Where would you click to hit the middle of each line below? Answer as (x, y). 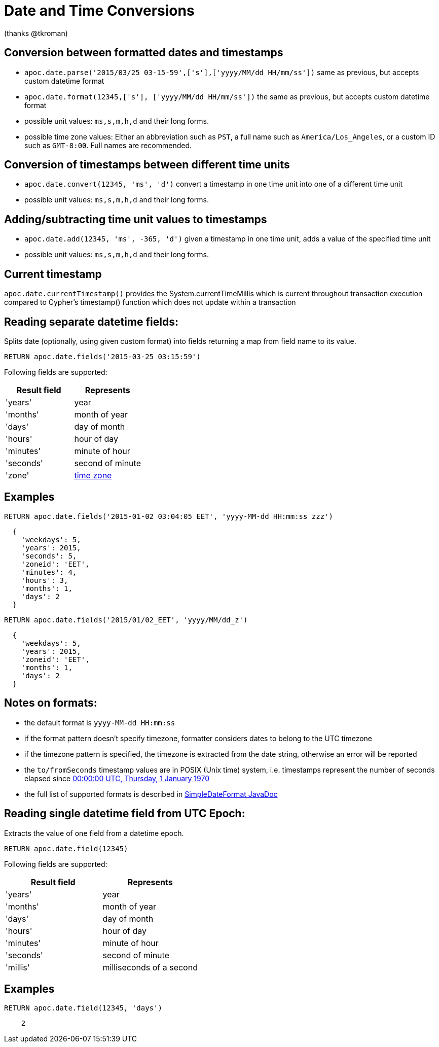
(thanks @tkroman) (36, 33)
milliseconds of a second (150, 967)
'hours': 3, (45, 580)
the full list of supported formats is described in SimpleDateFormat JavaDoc (151, 794)
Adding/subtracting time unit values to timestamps (136, 219)
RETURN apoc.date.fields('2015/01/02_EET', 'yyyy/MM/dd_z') (126, 620)
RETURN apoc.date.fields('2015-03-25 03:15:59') (102, 356)
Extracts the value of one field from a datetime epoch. (94, 833)
